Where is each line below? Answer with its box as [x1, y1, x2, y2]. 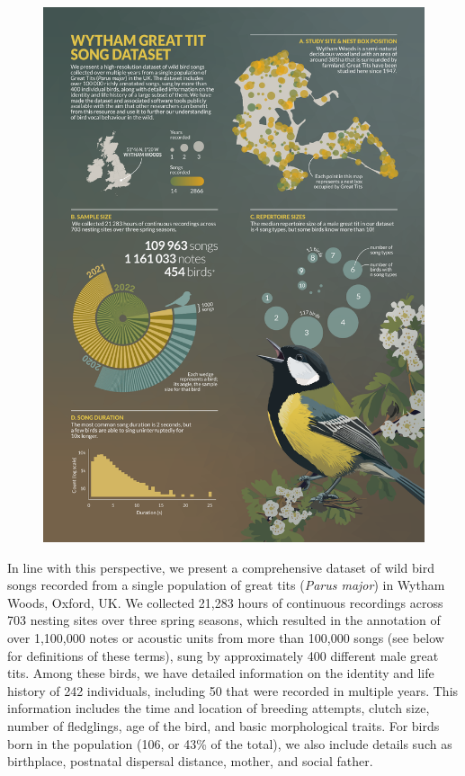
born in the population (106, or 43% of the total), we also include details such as [7, 734, 452, 753]
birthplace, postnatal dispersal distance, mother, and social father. [7, 752, 373, 771]
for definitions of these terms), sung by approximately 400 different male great [7, 646, 439, 665]
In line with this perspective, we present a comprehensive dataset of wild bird [7, 557, 434, 576]
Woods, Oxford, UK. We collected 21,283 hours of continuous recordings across [7, 593, 443, 611]
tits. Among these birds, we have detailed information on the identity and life [7, 664, 434, 682]
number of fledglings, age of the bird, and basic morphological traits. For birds [7, 716, 440, 735]
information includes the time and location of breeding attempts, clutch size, [7, 699, 430, 718]
